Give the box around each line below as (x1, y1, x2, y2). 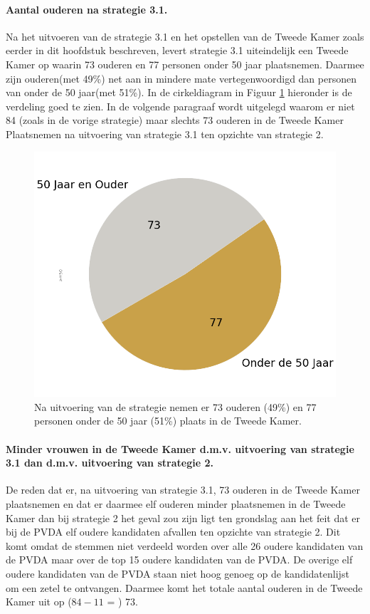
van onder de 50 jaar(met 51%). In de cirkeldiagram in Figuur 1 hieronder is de (6, 85, 352, 100)
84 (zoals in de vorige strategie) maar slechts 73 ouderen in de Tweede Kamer (6, 113, 344, 128)
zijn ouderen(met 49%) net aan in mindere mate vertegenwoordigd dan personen (6, 71, 356, 85)
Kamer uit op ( (6, 594, 72, 609)
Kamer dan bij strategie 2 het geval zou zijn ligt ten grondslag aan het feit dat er (6, 510, 361, 525)
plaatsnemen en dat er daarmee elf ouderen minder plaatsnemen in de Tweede (6, 496, 346, 511)
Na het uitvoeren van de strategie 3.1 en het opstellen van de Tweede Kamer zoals (6, 28, 364, 43)
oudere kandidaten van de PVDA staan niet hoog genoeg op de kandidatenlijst (6, 566, 349, 581)
